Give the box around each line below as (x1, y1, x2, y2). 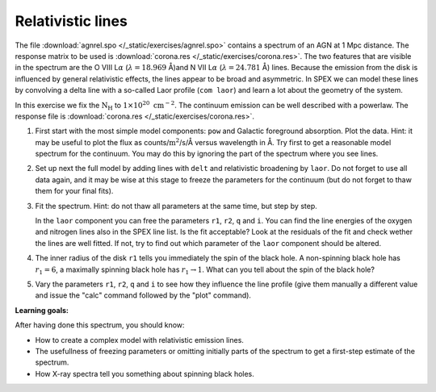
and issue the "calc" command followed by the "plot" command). (35, 290, 252, 300)
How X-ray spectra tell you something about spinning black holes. (35, 369, 254, 378)
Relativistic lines (15, 12, 128, 30)
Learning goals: (15, 305, 69, 315)
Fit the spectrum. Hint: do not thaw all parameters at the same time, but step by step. (35, 201, 318, 211)
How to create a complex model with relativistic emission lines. (35, 335, 244, 344)
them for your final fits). (35, 186, 114, 196)
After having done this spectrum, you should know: (15, 320, 185, 330)
